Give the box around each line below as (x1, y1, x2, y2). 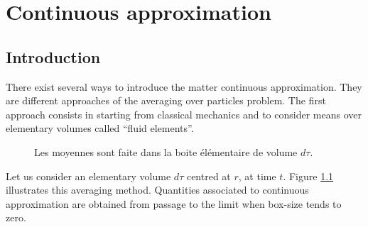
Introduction (6, 45, 101, 67)
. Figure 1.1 (283, 168, 334, 183)
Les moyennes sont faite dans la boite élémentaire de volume (34, 144, 298, 159)
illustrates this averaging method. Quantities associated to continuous (6, 182, 309, 197)
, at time (238, 168, 276, 183)
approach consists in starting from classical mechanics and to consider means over (6, 106, 362, 121)
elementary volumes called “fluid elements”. (6, 121, 194, 135)
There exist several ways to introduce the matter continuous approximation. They (6, 79, 362, 94)
